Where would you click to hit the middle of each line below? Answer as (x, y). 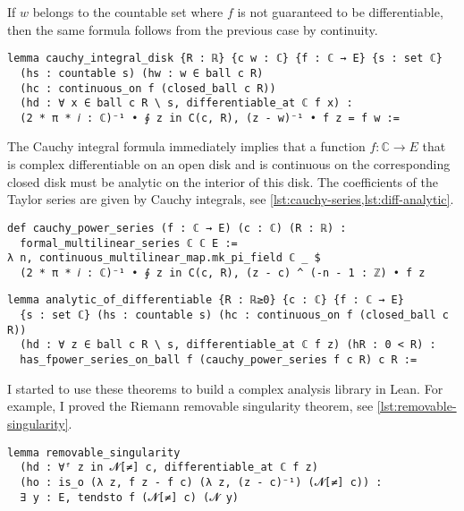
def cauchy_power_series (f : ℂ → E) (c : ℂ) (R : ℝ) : (177, 228)
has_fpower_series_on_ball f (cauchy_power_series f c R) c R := (219, 360)
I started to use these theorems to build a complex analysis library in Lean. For (225, 388)
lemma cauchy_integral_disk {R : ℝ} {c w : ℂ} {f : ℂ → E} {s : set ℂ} (225, 59)
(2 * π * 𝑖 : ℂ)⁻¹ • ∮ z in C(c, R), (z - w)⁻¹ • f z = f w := (210, 118)
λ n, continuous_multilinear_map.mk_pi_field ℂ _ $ (164, 258)
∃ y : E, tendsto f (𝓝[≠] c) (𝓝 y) (130, 497)
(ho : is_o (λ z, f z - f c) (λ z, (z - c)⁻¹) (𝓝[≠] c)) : (201, 482)
